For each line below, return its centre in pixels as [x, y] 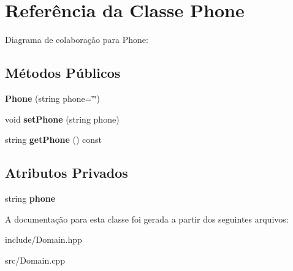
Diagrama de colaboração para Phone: [77, 40]
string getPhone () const [53, 139]
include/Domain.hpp [44, 239]
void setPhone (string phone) [62, 119]
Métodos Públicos [63, 73]
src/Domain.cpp [35, 260]
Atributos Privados [67, 173]
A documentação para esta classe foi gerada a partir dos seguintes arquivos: [147, 219]
